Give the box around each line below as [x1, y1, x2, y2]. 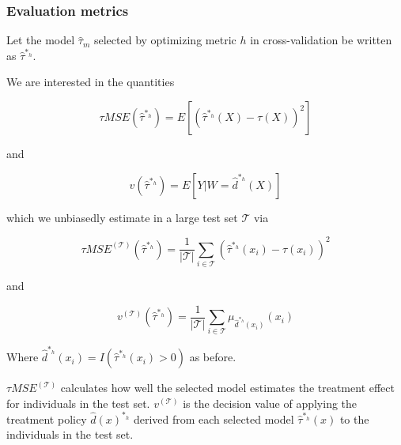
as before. [189, 349, 236, 365]
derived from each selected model [133, 410, 294, 427]
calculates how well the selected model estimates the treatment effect [60, 379, 395, 396]
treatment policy [6, 410, 87, 427]
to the [339, 410, 369, 427]
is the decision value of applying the [183, 394, 357, 411]
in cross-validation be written [250, 32, 392, 48]
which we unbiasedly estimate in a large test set [6, 209, 238, 225]
